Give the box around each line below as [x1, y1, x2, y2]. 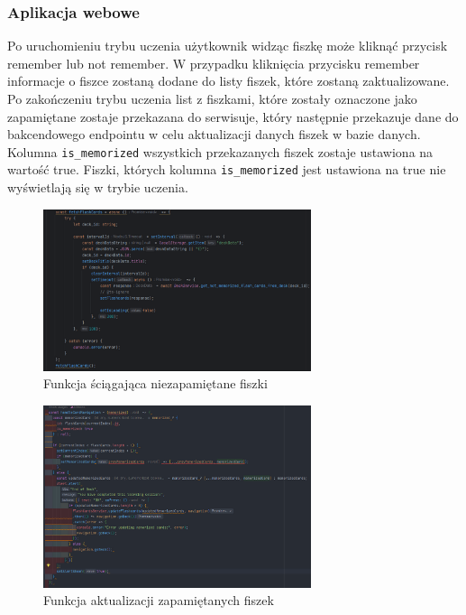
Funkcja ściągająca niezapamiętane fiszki [43, 374, 268, 393]
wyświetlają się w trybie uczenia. [7, 178, 188, 197]
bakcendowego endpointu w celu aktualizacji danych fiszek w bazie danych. [7, 125, 421, 144]
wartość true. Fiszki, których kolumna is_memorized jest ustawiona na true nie [7, 160, 446, 179]
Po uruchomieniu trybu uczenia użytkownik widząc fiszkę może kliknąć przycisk [7, 36, 448, 55]
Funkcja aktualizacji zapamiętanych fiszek [43, 591, 274, 610]
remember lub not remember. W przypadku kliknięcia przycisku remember [7, 53, 420, 72]
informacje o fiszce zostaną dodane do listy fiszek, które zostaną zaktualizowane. [7, 71, 450, 90]
